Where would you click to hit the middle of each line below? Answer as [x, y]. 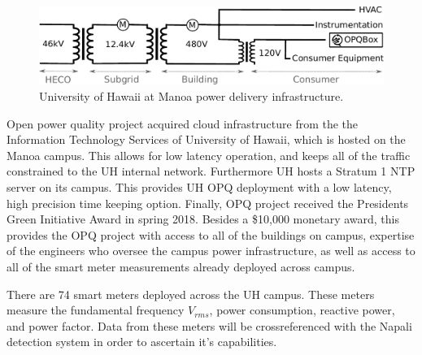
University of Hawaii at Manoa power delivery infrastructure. [191, 96]
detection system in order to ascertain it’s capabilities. [142, 342]
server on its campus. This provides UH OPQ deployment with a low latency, [199, 187]
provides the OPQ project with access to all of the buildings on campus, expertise [211, 234]
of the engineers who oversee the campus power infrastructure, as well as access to [211, 251]
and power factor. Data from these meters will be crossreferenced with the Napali [209, 325]
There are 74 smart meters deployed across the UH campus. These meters [191, 294]
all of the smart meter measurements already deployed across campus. [181, 266]
